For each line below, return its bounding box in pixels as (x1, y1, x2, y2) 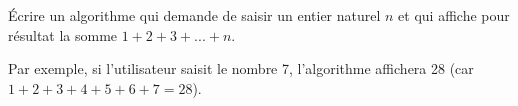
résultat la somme (8, 24, 118, 45)
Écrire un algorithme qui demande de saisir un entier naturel (8, 5, 381, 25)
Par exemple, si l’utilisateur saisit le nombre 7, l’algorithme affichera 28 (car (8, 58, 474, 79)
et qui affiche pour (398, 5, 510, 25)
